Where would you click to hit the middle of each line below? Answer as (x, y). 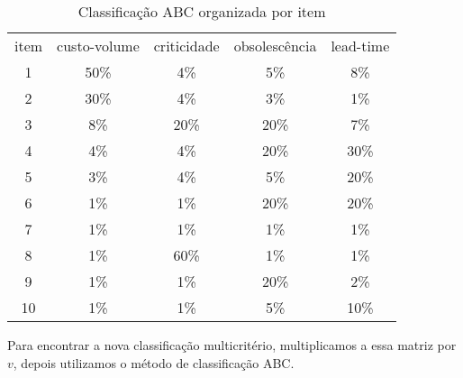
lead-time (360, 46)
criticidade (186, 46)
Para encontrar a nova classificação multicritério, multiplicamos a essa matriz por (232, 345)
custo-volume (98, 46)
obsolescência (275, 46)
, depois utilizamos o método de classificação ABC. (154, 362)
